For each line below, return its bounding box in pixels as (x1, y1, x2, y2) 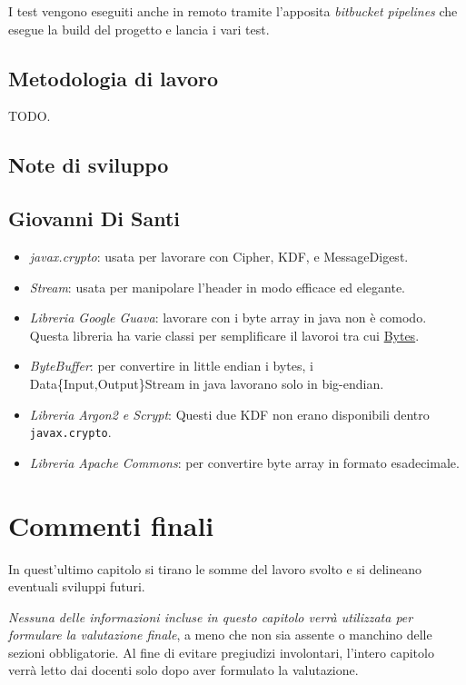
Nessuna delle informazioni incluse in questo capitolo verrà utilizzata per (8, 607, 413, 626)
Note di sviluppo (8, 151, 169, 179)
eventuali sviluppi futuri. (8, 577, 145, 596)
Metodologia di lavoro (8, 64, 219, 92)
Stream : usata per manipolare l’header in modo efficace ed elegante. (29, 277, 406, 296)
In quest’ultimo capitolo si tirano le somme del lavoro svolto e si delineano (8, 559, 422, 578)
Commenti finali (8, 506, 214, 543)
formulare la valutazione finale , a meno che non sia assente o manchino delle (8, 625, 432, 644)
